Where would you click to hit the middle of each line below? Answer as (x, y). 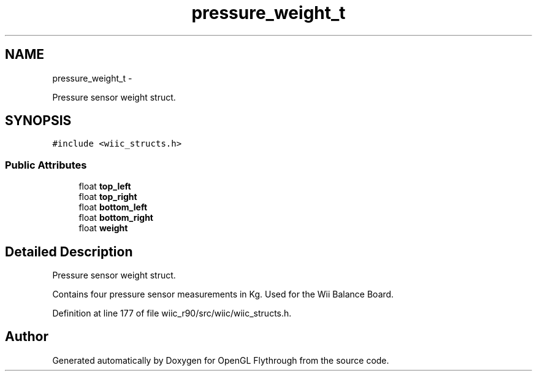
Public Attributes (46, 165)
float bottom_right (116, 218)
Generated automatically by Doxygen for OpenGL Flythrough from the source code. (221, 360)
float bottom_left (113, 207)
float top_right (108, 197)
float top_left (105, 186)
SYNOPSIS (38, 121)
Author (27, 337)
